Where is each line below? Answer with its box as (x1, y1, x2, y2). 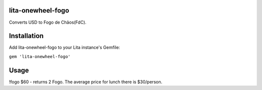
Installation (9, 32, 44, 40)
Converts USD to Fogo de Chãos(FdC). (9, 19, 87, 25)
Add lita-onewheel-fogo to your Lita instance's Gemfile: (9, 45, 120, 50)
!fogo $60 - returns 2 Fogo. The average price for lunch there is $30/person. (9, 79, 163, 85)
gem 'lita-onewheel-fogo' (9, 54, 71, 59)
